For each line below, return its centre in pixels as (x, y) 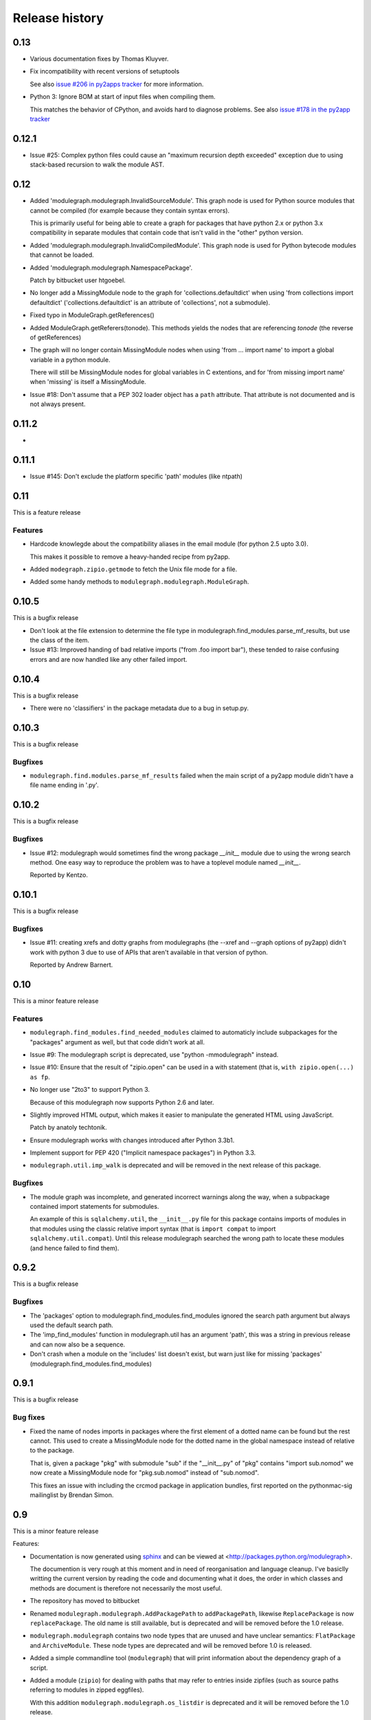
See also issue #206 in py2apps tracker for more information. (117, 84)
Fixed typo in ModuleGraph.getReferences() (92, 315)
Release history (58, 18)
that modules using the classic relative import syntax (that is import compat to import (153, 1229)
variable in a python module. (70, 359)
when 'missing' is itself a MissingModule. (88, 382)
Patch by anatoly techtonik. (68, 1128)
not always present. (58, 404)
